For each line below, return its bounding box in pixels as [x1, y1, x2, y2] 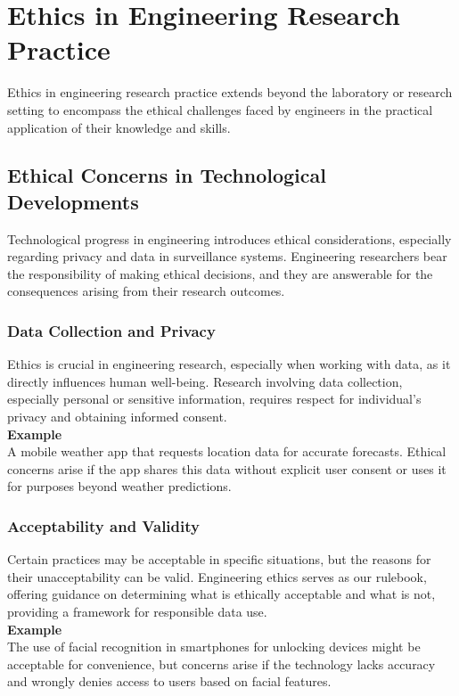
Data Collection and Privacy [7, 319, 216, 341]
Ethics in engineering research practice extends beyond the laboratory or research [7, 83, 453, 102]
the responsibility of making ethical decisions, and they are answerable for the [7, 264, 433, 282]
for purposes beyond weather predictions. [7, 477, 232, 495]
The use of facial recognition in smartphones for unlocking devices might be [7, 637, 421, 656]
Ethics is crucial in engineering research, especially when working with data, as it [7, 355, 451, 373]
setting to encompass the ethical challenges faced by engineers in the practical [7, 100, 433, 119]
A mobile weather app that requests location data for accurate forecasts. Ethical [7, 442, 447, 461]
